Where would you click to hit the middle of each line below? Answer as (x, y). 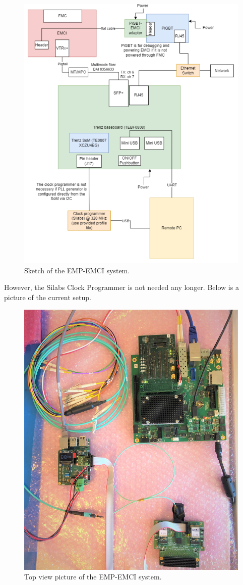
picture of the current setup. (48, 297)
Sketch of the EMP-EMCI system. (77, 270)
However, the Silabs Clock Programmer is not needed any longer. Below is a (121, 287)
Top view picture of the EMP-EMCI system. (93, 577)
